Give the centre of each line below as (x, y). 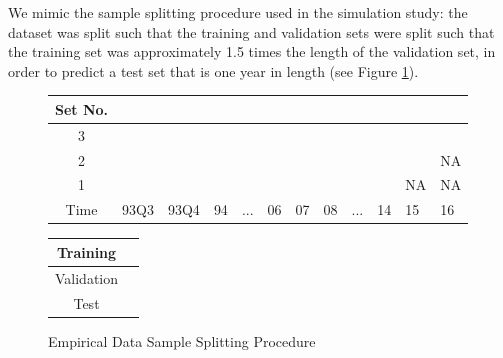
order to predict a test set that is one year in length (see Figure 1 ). (213, 70)
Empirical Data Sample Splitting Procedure (182, 340)
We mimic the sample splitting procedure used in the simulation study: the (238, 12)
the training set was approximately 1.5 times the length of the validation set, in (252, 51)
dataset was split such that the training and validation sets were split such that (251, 31)
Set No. (82, 108)
